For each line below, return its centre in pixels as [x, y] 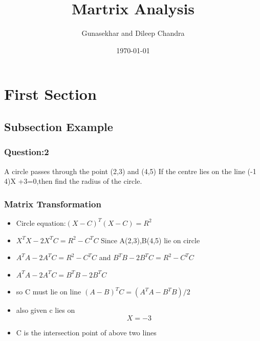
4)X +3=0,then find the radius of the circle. [73, 181]
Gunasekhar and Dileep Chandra [133, 33]
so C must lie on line [49, 292]
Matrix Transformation [53, 204]
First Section [50, 94]
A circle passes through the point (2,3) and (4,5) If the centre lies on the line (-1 [130, 171]
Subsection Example [59, 126]
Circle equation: [41, 222]
